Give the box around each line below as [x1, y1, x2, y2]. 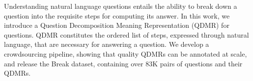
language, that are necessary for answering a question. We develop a [4, 39, 209, 49]
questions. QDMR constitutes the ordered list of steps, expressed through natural [4, 29, 249, 40]
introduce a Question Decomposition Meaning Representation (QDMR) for [4, 20, 229, 30]
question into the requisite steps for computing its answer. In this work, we [4, 10, 230, 20]
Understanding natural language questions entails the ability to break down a [4, 1, 237, 11]
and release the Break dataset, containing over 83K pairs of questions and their [4, 58, 243, 68]
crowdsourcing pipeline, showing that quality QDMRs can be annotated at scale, [4, 48, 247, 59]
